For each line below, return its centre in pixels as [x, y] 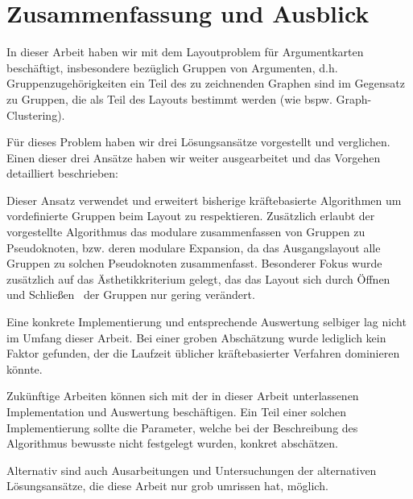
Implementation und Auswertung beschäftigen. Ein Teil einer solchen [177, 411]
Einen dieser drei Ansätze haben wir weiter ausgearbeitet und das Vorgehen [194, 157]
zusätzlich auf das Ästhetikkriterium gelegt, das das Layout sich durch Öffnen [198, 278]
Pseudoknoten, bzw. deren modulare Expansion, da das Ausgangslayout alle [194, 247]
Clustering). [36, 115]
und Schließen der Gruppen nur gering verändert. [131, 294]
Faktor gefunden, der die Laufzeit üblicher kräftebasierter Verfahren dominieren [203, 353]
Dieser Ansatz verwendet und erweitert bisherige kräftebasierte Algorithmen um [204, 200]
